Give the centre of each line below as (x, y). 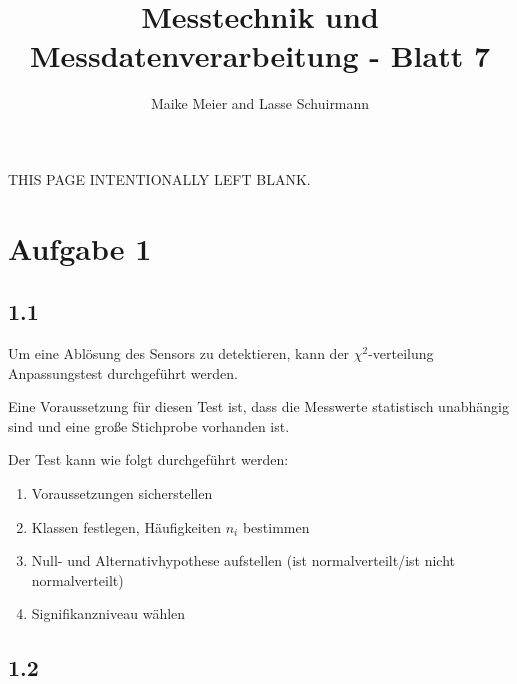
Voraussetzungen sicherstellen (122, 493)
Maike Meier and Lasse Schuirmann (260, 103)
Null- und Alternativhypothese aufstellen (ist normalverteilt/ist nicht (243, 560)
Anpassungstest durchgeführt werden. (123, 372)
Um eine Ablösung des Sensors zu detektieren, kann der (179, 353)
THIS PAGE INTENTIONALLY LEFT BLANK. (159, 178)
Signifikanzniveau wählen (108, 613)
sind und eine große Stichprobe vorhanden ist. (149, 425)
